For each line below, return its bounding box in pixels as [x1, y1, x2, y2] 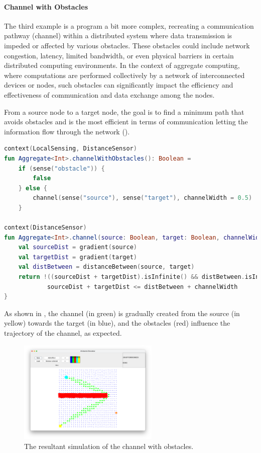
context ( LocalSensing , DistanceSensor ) [4, 145, 137, 153]
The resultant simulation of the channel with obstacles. [24, 440, 194, 451]
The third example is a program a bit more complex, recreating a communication [4, 20, 254, 31]
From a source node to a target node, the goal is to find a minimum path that [4, 106, 244, 117]
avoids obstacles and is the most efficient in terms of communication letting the [4, 116, 248, 127]
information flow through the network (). [4, 126, 130, 136]
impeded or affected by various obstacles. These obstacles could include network [4, 40, 250, 50]
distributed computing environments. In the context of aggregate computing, [4, 60, 240, 70]
